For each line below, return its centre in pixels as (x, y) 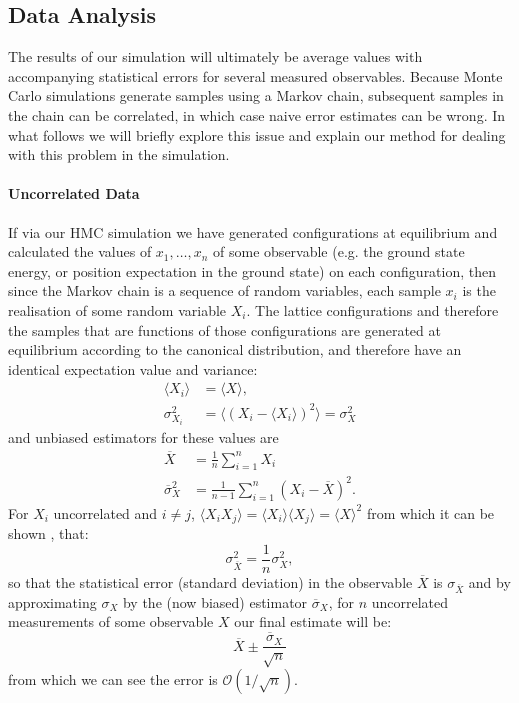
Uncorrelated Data (74, 193)
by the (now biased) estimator (215, 601)
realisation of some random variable (117, 309)
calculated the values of (80, 251)
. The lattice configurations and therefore (372, 309)
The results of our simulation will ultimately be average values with (215, 56)
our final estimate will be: (313, 621)
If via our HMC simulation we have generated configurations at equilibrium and (253, 231)
